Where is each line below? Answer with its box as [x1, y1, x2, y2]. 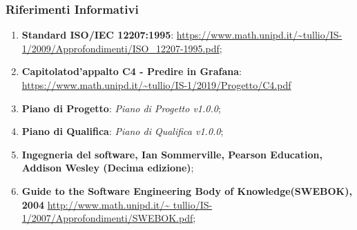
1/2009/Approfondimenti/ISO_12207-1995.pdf [21, 41, 220, 55]
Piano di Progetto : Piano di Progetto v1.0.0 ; [21, 101, 221, 115]
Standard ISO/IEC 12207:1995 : [21, 28, 174, 42]
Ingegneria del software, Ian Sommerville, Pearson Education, [21, 147, 322, 161]
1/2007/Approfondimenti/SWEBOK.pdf [21, 211, 193, 225]
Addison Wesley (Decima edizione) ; [21, 160, 194, 175]
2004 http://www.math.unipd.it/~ [21, 197, 171, 211]
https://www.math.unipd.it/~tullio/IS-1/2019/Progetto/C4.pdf [21, 78, 291, 92]
